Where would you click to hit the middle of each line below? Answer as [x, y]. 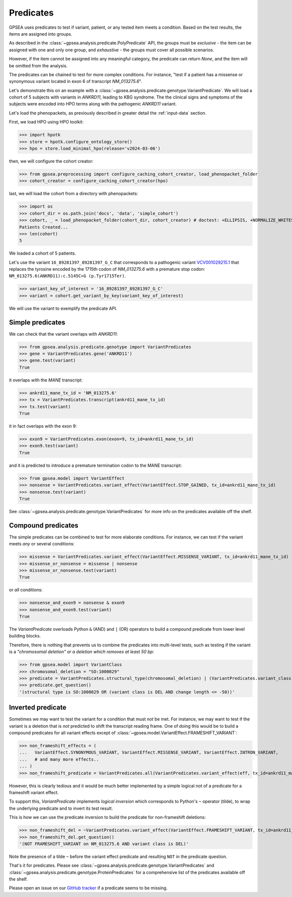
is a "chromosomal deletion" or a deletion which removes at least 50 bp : [82, 652]
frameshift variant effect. [34, 792]
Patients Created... [44, 227]
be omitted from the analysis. [38, 65]
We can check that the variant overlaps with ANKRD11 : [64, 334]
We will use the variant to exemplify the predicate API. [63, 308]
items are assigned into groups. [41, 34]
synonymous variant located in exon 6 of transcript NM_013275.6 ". [76, 81]
